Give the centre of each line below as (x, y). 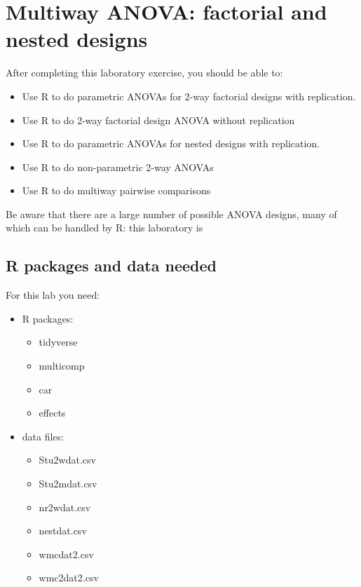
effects (52, 413)
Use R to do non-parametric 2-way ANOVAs (118, 167)
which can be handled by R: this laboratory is (104, 228)
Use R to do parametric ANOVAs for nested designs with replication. (171, 143)
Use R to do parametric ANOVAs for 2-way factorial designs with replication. (189, 96)
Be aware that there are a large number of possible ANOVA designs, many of (171, 214)
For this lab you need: (53, 295)
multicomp (62, 366)
